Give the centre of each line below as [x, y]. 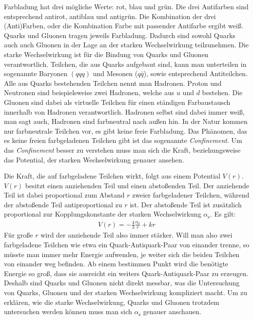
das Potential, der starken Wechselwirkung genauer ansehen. [94, 159]
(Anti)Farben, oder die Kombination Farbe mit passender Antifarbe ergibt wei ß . [124, 26]
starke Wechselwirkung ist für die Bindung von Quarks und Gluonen [106, 54]
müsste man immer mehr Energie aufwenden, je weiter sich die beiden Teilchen [122, 254]
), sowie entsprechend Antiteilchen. [196, 73]
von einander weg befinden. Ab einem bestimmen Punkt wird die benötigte [116, 264]
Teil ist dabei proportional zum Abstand [64, 195]
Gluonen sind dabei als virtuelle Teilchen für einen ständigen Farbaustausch [117, 102]
